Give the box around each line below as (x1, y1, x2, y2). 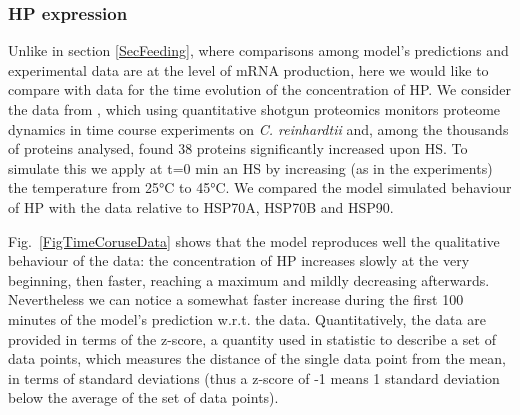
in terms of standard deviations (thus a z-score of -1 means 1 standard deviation (8, 367, 500, 388)
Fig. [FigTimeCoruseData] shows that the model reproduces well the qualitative (8, 230, 500, 251)
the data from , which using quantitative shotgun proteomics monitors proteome (8, 99, 501, 119)
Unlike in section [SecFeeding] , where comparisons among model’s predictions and (8, 40, 509, 61)
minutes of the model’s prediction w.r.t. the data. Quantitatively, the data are (8, 308, 486, 329)
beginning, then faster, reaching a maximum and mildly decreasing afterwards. (8, 269, 490, 290)
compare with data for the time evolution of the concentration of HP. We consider (8, 79, 511, 100)
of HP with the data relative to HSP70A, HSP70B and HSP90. (8, 196, 394, 217)
